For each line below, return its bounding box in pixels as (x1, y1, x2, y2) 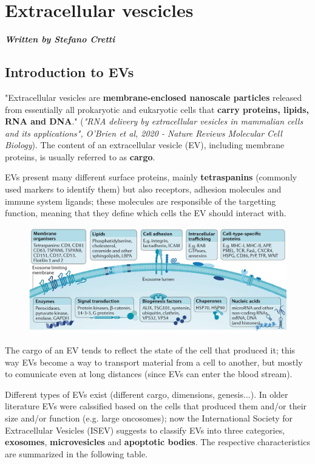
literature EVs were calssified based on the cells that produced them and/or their (5, 400, 307, 412)
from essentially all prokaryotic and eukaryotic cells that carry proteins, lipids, (5, 103, 310, 115)
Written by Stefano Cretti (5, 33, 115, 46)
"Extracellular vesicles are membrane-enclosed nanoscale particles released (5, 90, 302, 103)
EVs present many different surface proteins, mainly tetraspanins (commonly (5, 171, 297, 183)
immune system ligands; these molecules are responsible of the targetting (5, 194, 276, 207)
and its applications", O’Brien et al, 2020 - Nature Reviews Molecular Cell (5, 126, 282, 139)
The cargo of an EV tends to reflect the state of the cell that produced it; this (5, 343, 296, 356)
